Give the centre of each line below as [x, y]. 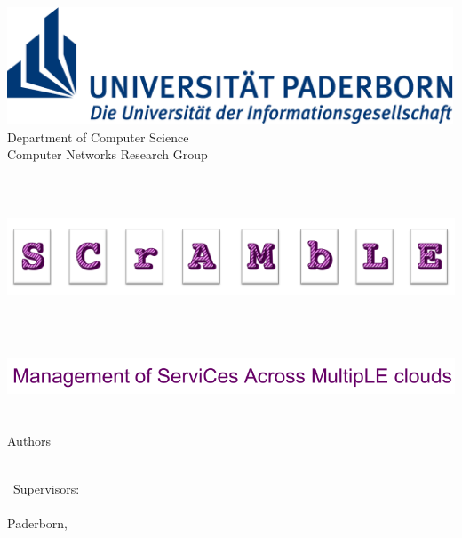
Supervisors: [46, 488]
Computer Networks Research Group [108, 154]
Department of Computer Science [98, 137]
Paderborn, [37, 522]
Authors [29, 441]
